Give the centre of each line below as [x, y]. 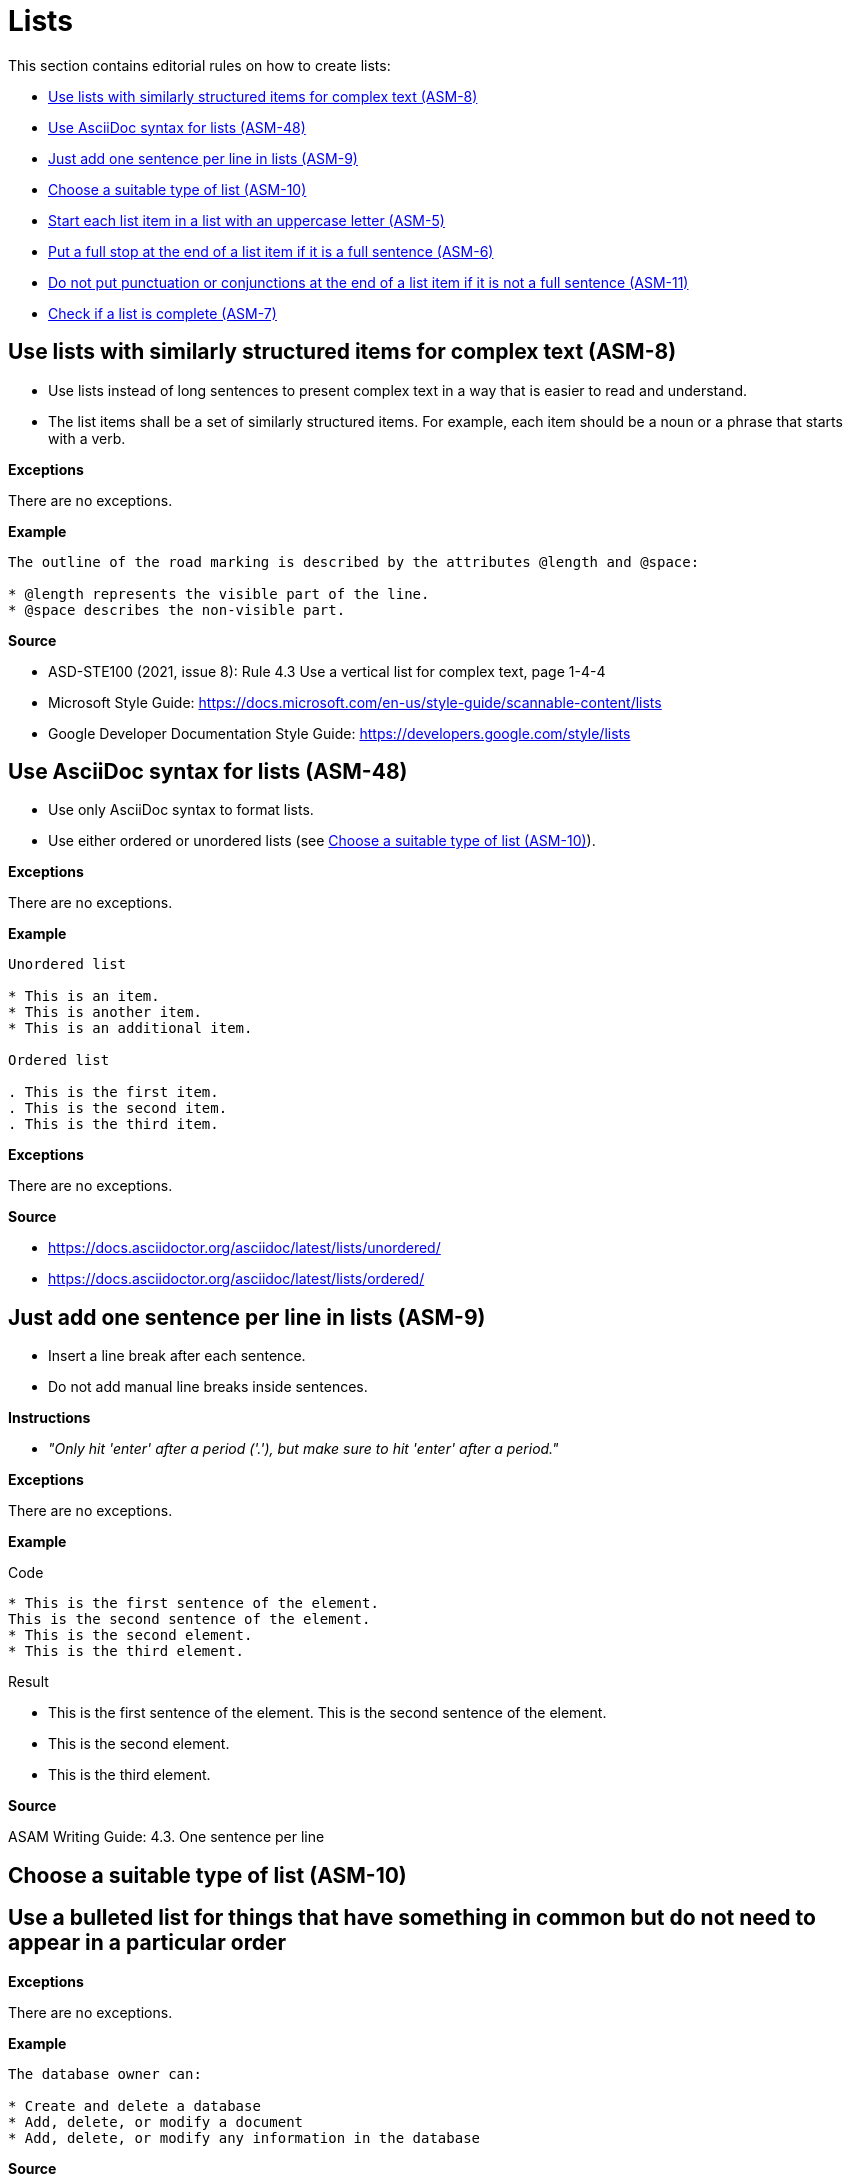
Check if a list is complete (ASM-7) [162, 313]
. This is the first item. [113, 1092]
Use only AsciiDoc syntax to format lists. [181, 810]
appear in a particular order [147, 1943]
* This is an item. [84, 996]
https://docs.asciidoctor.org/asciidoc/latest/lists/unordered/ [244, 1248]
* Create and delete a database [134, 2105]
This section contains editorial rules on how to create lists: [199, 65]
